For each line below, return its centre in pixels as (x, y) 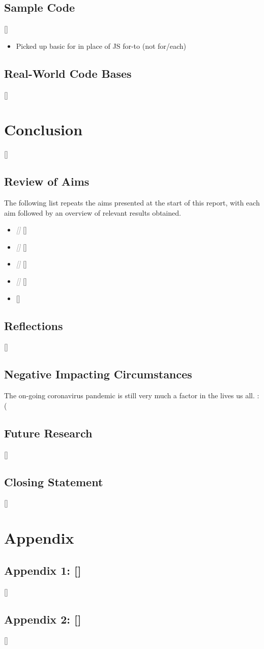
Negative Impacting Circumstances (98, 374)
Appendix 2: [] (43, 619)
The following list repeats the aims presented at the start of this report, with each (132, 203)
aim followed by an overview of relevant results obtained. (93, 212)
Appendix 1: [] (43, 570)
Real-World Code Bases (68, 73)
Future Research (48, 433)
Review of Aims (47, 181)
